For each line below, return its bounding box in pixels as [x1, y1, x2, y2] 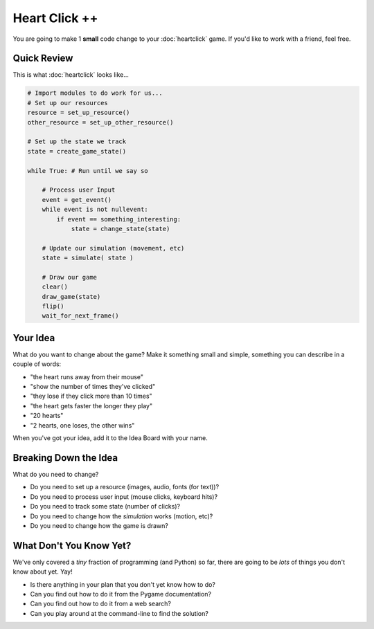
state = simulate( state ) [42, 254, 134, 262]
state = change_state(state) [71, 225, 170, 233]
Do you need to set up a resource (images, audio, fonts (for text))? [30, 483, 220, 491]
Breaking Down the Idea [12, 452, 118, 464]
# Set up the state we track [27, 138, 127, 145]
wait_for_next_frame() [42, 312, 119, 320]
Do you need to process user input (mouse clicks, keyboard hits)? [30, 492, 218, 501]
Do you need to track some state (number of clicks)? [30, 502, 180, 511]
